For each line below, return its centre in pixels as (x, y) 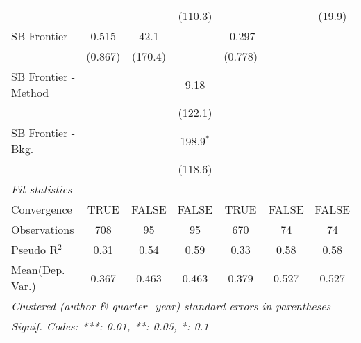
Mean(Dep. (38, 270)
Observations (43, 229)
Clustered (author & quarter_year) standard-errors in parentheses (171, 306)
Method (30, 92)
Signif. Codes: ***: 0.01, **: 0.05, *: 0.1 (110, 326)
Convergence (42, 209)
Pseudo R (35, 249)
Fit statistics (42, 189)
